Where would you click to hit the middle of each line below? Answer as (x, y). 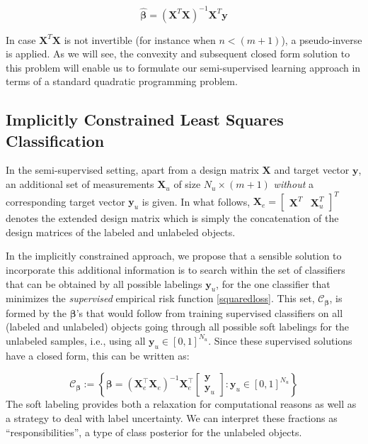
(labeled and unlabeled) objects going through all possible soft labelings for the (178, 327)
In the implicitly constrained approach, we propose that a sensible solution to (174, 256)
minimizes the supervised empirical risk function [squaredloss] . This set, (160, 298)
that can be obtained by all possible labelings (104, 283)
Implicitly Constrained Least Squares (145, 120)
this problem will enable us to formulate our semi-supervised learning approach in (183, 67)
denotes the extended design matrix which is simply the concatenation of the (172, 218)
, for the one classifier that (273, 283)
